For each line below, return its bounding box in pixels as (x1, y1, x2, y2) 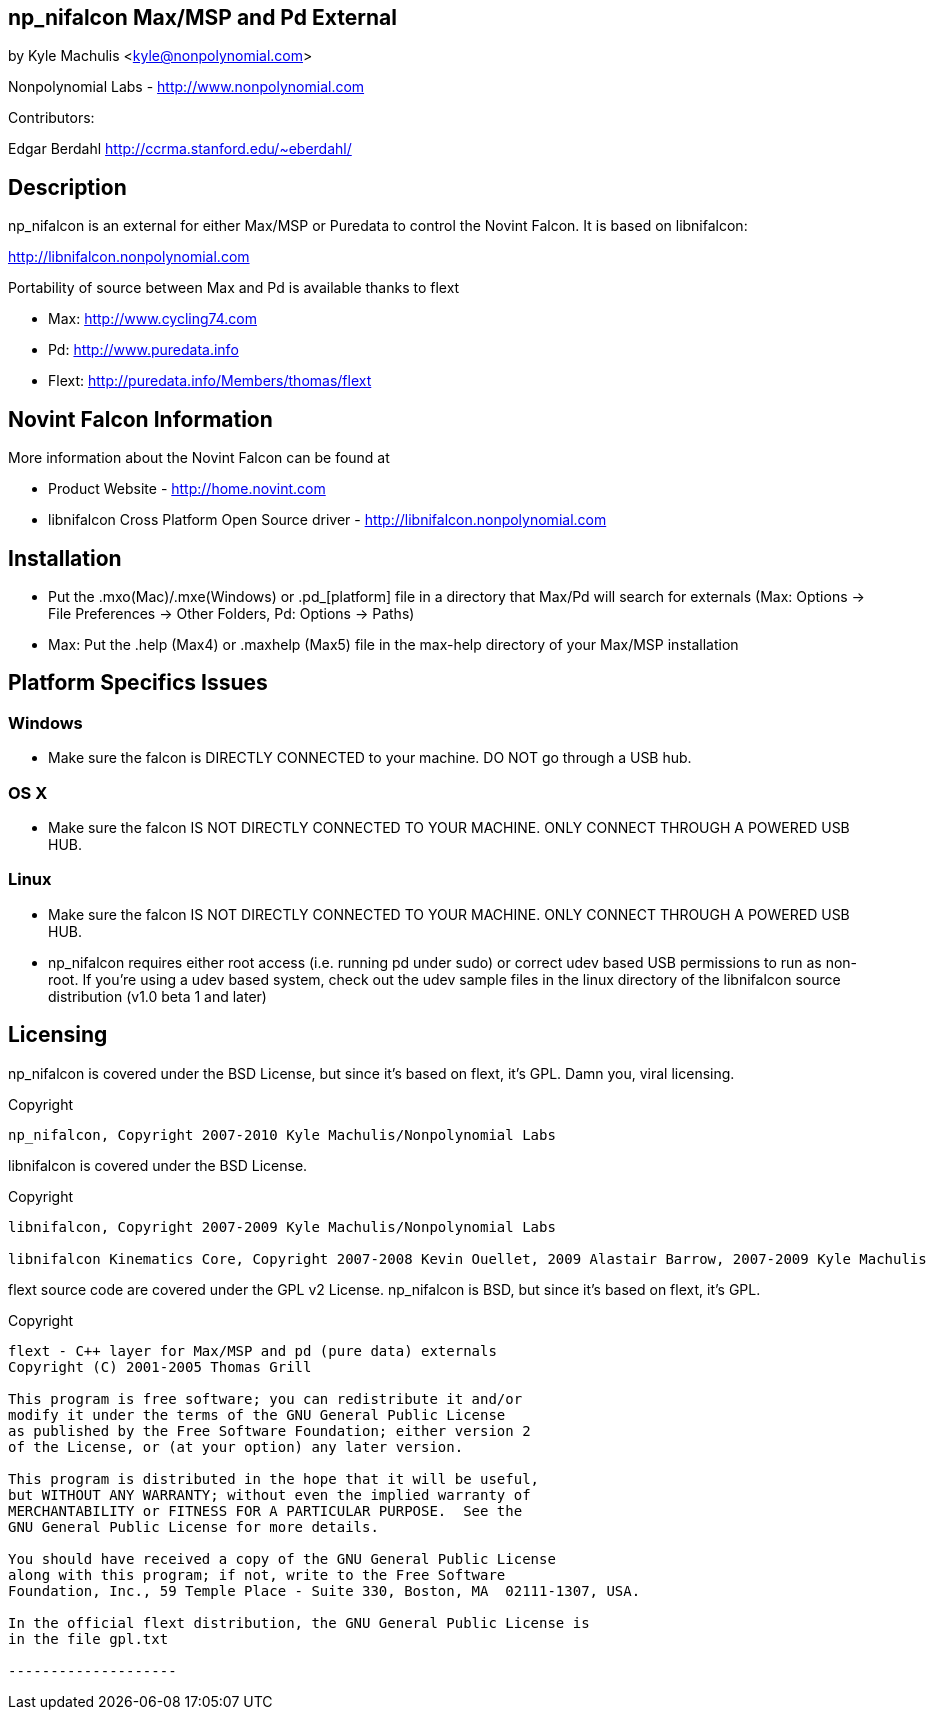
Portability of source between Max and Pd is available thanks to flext (8, 279, 460, 297)
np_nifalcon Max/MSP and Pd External (8, 5, 397, 30)
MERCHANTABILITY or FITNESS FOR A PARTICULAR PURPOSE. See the (8, 1502, 523, 1519)
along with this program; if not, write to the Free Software (8, 1566, 506, 1583)
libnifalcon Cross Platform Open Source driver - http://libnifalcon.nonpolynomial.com (48, 511, 607, 529)
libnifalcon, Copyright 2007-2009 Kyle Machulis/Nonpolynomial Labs (8, 1218, 556, 1235)
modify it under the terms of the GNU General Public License (8, 1406, 506, 1423)
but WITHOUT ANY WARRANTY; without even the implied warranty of (8, 1486, 531, 1503)
